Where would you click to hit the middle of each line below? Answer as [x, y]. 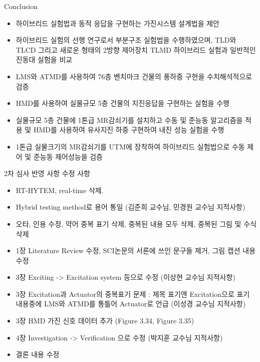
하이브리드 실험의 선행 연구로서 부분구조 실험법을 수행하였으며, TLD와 [126, 40]
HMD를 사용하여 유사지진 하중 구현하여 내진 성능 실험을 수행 [129, 130]
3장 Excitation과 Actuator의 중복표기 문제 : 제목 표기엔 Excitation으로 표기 [133, 294]
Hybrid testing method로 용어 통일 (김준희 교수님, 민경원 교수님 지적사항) [131, 207]
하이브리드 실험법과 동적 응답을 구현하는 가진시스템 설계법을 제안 [117, 23]
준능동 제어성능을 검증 [68, 156]
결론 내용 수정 [38, 354]
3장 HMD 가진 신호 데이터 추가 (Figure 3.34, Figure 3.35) [105, 321]
